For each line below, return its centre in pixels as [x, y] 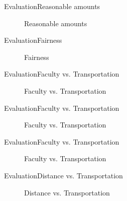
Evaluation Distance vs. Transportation [63, 175]
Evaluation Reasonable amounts [52, 6]
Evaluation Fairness [33, 40]
